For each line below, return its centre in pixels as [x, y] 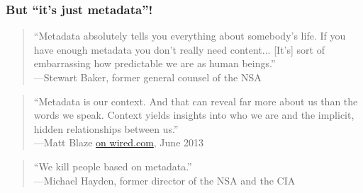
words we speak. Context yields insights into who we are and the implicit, [194, 115]
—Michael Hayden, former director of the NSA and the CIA [164, 180]
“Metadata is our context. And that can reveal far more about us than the [196, 101]
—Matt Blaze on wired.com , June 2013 [119, 142]
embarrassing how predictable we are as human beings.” [155, 63]
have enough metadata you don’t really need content [148, 49]
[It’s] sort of [299, 49]
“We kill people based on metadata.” [113, 166]
